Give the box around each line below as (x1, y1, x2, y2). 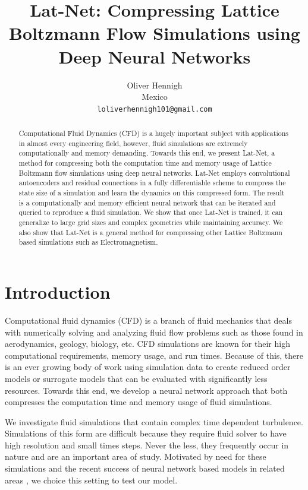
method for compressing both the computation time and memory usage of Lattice (18, 158, 272, 168)
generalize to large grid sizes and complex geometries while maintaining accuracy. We (18, 217, 283, 227)
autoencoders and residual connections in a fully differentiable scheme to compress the (18, 178, 286, 188)
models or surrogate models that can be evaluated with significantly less (5, 372, 268, 384)
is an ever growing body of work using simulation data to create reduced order (5, 361, 291, 373)
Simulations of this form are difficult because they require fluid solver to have (5, 427, 287, 440)
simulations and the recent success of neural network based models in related (5, 462, 285, 475)
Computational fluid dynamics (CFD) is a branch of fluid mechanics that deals (5, 314, 292, 326)
